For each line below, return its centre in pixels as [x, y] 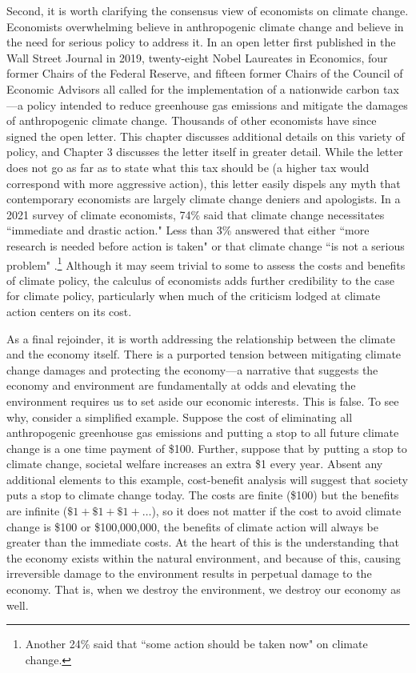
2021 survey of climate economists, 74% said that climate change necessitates [196, 214]
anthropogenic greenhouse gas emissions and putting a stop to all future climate [203, 433]
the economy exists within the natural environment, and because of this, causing [204, 557]
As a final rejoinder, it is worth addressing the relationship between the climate [201, 338]
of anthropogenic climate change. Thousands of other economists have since [192, 120]
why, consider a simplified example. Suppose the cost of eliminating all [180, 417]
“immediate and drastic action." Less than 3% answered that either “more [188, 230]
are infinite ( [37, 511]
